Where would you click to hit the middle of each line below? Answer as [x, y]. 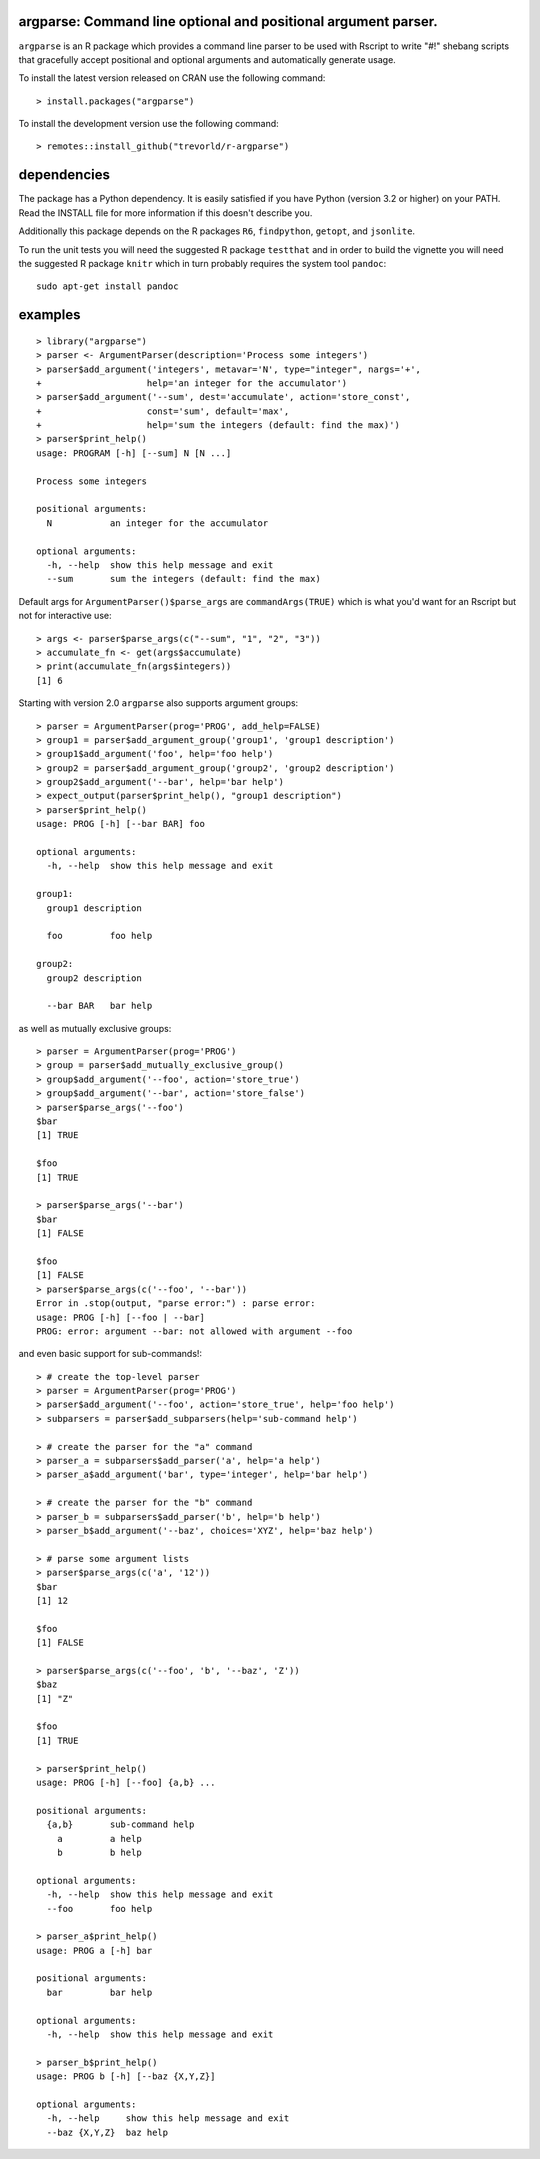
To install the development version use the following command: [148, 124]
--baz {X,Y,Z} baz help [107, 2132]
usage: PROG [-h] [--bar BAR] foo [120, 824]
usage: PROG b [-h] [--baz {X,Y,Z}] [126, 2076]
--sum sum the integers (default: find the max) [184, 579]
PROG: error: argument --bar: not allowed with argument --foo [194, 1331]
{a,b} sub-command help [120, 1824]
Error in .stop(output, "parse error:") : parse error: [176, 1303]
